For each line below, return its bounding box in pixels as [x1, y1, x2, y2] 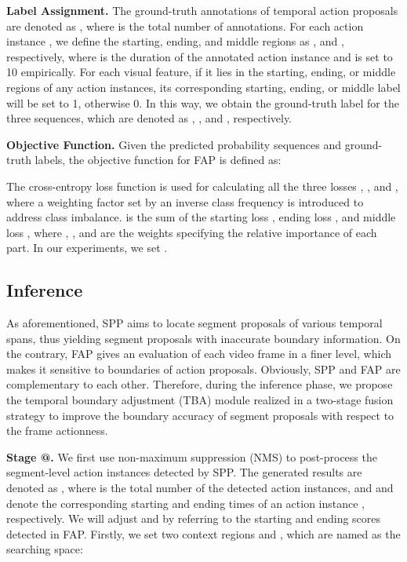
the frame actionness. [6, 422, 108, 439]
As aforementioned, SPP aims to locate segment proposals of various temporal [6, 315, 383, 331]
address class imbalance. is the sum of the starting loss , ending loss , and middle [6, 209, 396, 225]
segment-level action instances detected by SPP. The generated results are [6, 464, 362, 480]
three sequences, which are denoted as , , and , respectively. [6, 110, 292, 126]
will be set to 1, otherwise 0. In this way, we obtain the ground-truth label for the [6, 94, 399, 111]
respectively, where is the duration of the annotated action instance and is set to [6, 48, 393, 64]
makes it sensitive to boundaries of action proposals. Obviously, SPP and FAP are [6, 360, 401, 377]
